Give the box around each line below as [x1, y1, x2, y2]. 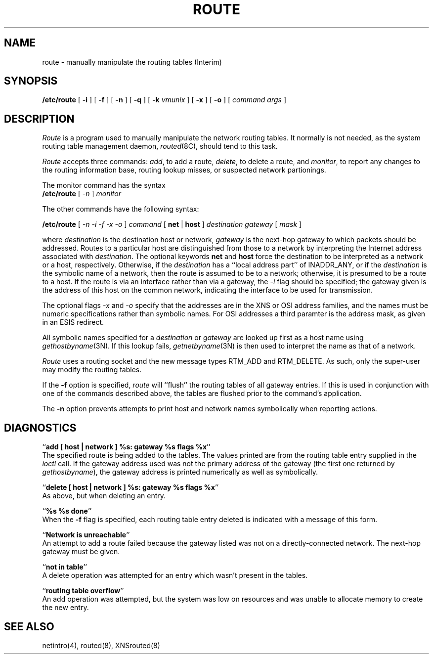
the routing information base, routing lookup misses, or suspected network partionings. [42, 166, 326, 175]
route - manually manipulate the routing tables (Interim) [42, 57, 222, 66]
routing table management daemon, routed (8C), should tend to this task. [42, 142, 278, 151]
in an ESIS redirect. [42, 318, 104, 327]
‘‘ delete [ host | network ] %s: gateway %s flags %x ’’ [42, 483, 219, 492]
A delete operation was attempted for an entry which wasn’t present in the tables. [42, 571, 308, 580]
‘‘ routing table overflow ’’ [42, 586, 124, 595]
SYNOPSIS [4, 75, 58, 88]
